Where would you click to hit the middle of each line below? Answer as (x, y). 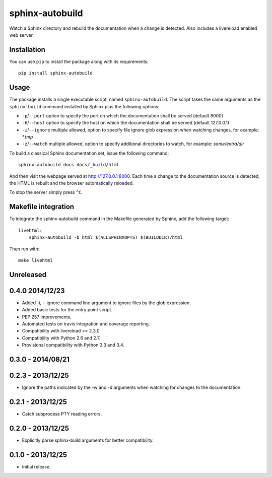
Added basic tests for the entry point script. (67, 310)
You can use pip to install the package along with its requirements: (79, 61)
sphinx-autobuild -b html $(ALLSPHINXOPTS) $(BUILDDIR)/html (106, 237)
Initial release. (36, 466)
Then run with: (24, 249)
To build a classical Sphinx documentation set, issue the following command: (89, 153)
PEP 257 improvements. (47, 317)
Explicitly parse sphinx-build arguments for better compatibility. (88, 440)
